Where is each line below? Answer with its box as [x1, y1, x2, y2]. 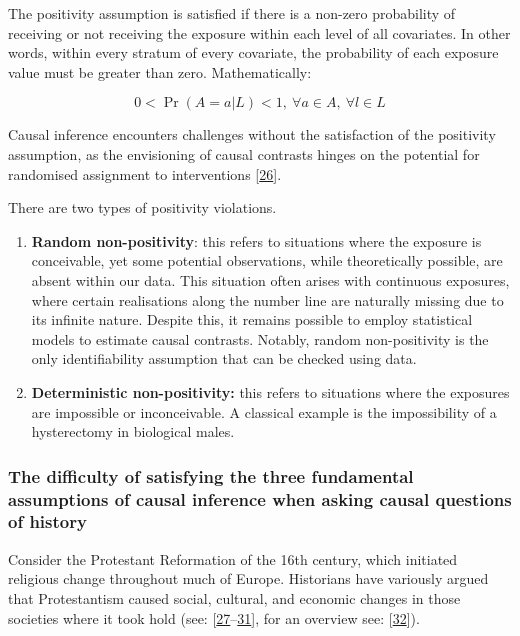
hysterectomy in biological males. [31, 421, 235, 442]
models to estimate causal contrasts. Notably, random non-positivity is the [31, 328, 489, 349]
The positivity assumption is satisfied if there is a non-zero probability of [8, 3, 456, 23]
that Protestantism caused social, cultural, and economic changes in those [8, 587, 461, 608]
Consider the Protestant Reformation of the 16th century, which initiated [8, 548, 458, 569]
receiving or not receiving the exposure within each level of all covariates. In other [8, 22, 511, 43]
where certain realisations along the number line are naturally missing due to [31, 289, 504, 310]
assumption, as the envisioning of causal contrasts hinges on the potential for [8, 143, 480, 164]
